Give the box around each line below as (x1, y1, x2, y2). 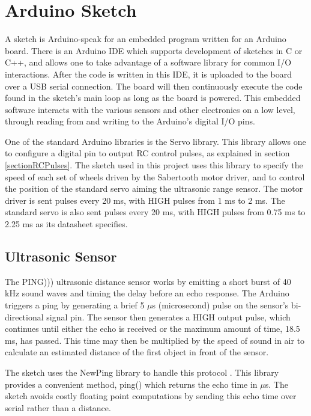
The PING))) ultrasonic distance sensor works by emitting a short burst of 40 (5, 275, 291, 287)
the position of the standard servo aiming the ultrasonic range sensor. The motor (5, 182, 303, 195)
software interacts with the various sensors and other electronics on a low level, (5, 103, 295, 115)
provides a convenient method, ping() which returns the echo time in (5, 378, 258, 390)
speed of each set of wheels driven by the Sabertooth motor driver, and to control (5, 170, 305, 183)
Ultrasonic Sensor (5, 247, 117, 266)
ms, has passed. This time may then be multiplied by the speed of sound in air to (5, 334, 305, 346)
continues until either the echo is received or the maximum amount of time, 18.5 (5, 322, 300, 335)
